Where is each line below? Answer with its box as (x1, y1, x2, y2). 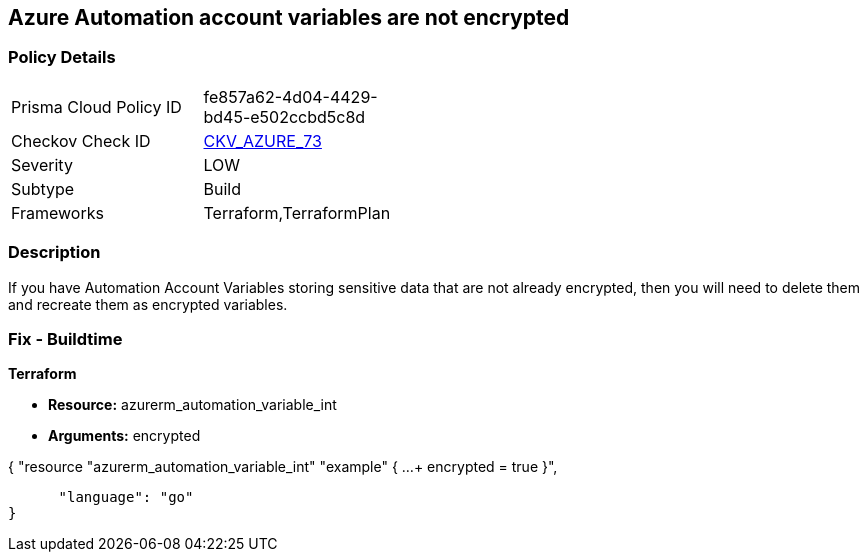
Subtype (11, 178, 75, 199)
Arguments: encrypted (48, 427, 201, 445)
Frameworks (11, 202, 104, 223)
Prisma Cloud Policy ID (11, 96, 182, 117)
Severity (11, 154, 73, 175)
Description (8, 242, 101, 263)
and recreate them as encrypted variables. (8, 295, 288, 313)
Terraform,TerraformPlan (203, 202, 391, 223)
